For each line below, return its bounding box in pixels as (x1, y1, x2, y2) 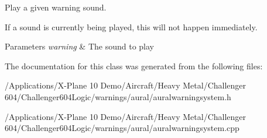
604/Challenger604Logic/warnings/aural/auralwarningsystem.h (5, 90, 231, 102)
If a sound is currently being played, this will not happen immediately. (5, 20, 258, 33)
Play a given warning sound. (5, 1, 107, 13)
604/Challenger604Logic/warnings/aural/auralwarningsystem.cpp (5, 122, 239, 134)
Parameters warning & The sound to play (5, 40, 155, 52)
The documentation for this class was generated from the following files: (5, 59, 263, 72)
